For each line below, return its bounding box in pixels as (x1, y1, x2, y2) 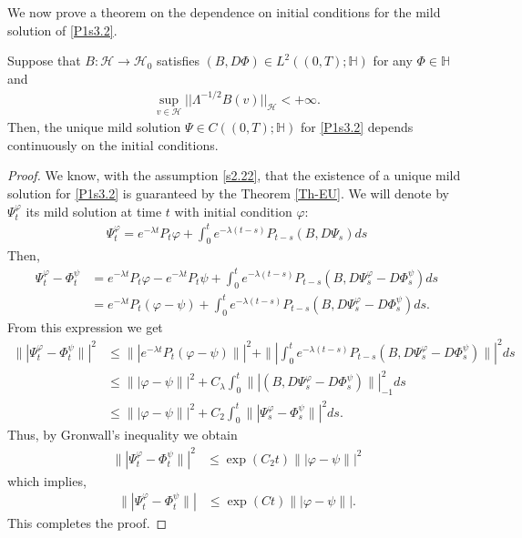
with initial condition (174, 201, 292, 220)
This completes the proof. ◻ (7, 513, 168, 533)
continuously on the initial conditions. (7, 135, 219, 154)
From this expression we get (7, 317, 163, 336)
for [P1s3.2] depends (300, 117, 414, 137)
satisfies (157, 51, 200, 70)
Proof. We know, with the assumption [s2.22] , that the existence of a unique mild (7, 166, 461, 185)
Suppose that (7, 51, 81, 70)
